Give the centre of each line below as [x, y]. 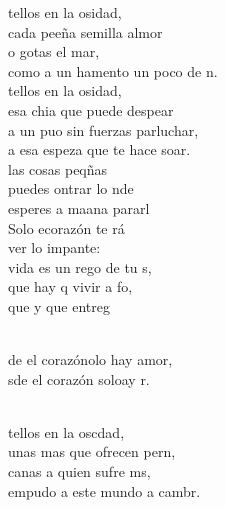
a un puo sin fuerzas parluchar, [103, 129]
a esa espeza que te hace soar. [99, 149]
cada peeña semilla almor [85, 31]
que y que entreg [59, 305]
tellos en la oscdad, [66, 431]
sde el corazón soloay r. [79, 378]
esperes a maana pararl [79, 207]
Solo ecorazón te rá [66, 227]
